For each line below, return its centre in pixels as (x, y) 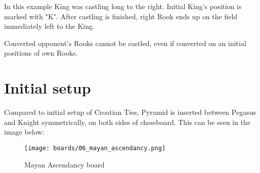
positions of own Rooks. (41, 53)
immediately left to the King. (49, 26)
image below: (24, 132)
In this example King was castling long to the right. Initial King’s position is (123, 6)
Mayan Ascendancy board (64, 164)
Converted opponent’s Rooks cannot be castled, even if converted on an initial (125, 43)
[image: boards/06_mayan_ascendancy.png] (95, 148)
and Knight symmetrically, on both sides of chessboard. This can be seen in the (127, 122)
